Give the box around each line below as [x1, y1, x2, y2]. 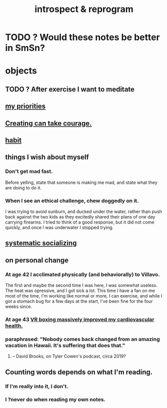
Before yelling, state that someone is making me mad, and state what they [5, 179, 157, 185]
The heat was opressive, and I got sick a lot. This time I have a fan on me [5, 287, 155, 293]
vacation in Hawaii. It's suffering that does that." [5, 341, 125, 348]
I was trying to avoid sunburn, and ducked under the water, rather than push [5, 208, 162, 214]
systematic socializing [5, 239, 77, 247]
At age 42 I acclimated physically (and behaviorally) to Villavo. [5, 271, 160, 278]
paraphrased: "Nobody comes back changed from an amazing [5, 335, 160, 342]
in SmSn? [5, 42, 45, 53]
